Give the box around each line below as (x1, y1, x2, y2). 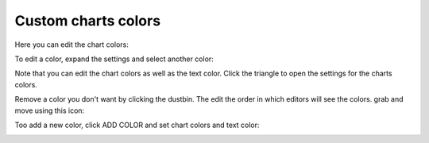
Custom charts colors (14, 12, 161, 29)
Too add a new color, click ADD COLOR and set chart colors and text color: (14, 120, 260, 129)
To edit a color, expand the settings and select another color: (14, 54, 214, 64)
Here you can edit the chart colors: (14, 40, 129, 49)
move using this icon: (14, 106, 85, 115)
